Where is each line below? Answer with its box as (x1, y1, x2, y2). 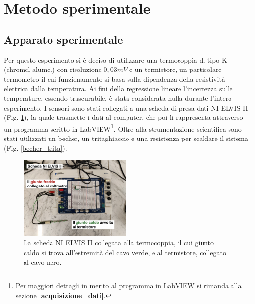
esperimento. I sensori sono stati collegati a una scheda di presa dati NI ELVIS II (4, 102, 248, 113)
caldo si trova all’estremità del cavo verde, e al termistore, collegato (24, 247, 226, 257)
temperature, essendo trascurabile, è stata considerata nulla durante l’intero (4, 93, 232, 103)
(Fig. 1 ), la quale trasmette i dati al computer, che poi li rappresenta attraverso (4, 112, 243, 122)
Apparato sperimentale (4, 31, 123, 47)
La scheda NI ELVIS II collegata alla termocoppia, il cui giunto (24, 237, 214, 248)
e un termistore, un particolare (129, 64, 222, 74)
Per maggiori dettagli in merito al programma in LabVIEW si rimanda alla (15, 281, 242, 291)
